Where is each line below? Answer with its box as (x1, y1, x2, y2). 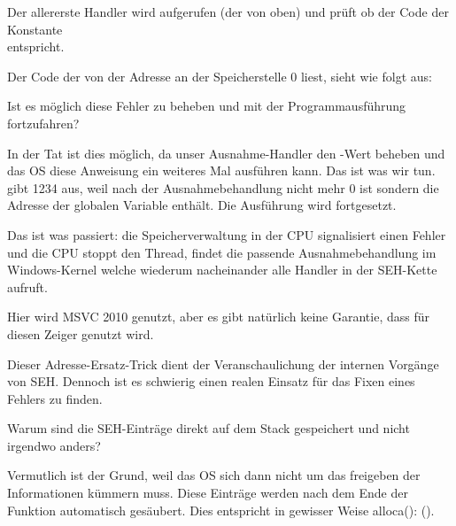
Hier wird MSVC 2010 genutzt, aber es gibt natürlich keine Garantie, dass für (7, 307, 429, 326)
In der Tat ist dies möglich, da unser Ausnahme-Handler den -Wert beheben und (7, 143, 445, 162)
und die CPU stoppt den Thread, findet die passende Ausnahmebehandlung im (7, 243, 437, 261)
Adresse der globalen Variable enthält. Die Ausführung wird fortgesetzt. (7, 196, 397, 214)
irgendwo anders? (7, 436, 101, 454)
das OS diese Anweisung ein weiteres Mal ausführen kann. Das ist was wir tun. (7, 161, 436, 180)
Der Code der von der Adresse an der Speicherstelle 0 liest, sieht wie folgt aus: (7, 66, 432, 85)
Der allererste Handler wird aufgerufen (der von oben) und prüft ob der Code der (7, 3, 449, 20)
